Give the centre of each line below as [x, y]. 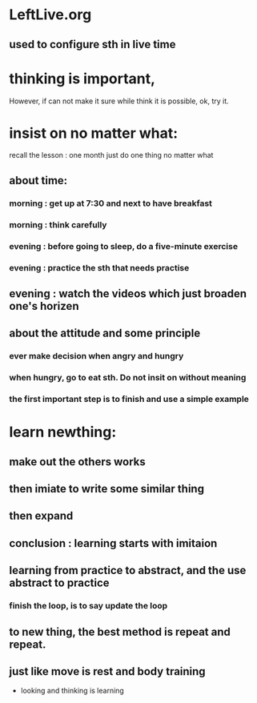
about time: [38, 181]
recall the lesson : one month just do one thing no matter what [111, 155]
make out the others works [78, 462]
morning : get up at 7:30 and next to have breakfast [111, 203]
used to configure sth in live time [92, 44]
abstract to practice [59, 583]
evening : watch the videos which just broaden [128, 293]
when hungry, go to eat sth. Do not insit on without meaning [128, 378]
